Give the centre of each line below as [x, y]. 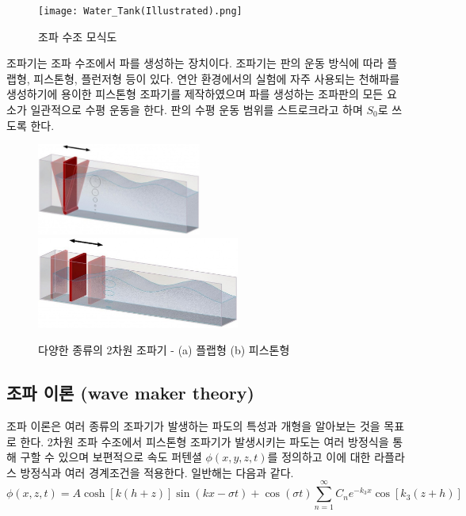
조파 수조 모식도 [78, 36]
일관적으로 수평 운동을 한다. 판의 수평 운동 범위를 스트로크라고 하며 [197, 110]
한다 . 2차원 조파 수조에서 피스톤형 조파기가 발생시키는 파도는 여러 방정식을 [204, 441]
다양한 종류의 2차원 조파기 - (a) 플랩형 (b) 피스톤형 [164, 350]
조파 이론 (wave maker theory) [130, 393]
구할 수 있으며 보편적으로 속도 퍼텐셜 [111, 457]
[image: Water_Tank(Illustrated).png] [140, 11]
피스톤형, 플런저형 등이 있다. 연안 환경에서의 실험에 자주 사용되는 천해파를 [217, 78]
